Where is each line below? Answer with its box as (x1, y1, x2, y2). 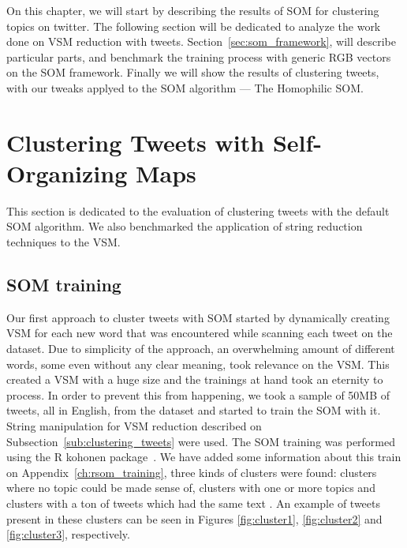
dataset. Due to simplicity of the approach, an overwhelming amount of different (6, 340, 395, 357)
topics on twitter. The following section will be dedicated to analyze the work (6, 17, 381, 34)
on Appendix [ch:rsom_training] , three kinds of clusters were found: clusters (6, 464, 377, 480)
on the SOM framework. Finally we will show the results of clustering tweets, (6, 64, 379, 81)
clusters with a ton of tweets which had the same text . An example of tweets (6, 494, 380, 511)
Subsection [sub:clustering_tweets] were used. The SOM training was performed (6, 433, 396, 449)
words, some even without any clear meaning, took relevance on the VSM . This (6, 355, 390, 372)
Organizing (6, 156, 128, 189)
